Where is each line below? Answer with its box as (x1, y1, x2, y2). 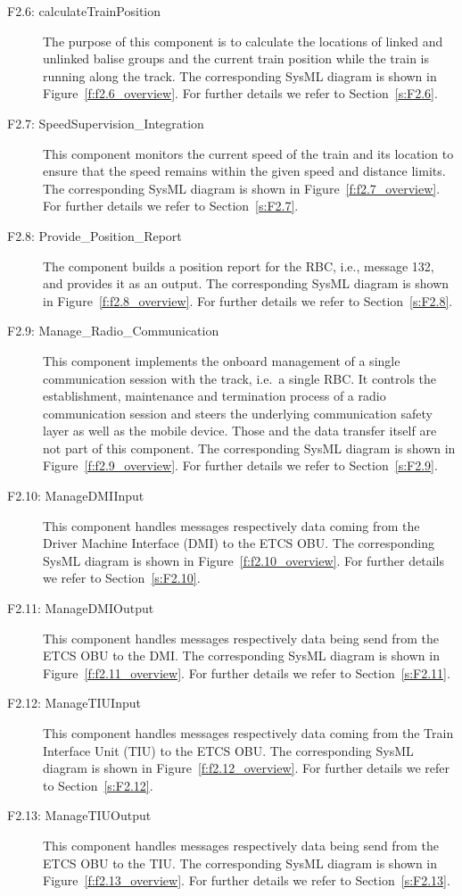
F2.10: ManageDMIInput (7, 486, 144, 505)
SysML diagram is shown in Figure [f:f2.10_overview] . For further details (43, 551, 444, 569)
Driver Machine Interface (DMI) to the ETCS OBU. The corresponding (43, 534, 434, 552)
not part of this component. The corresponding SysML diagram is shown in (43, 438, 456, 457)
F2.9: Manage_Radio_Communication (7, 321, 219, 340)
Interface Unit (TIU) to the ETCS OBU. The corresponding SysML (43, 741, 414, 759)
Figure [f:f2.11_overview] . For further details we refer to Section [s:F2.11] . (43, 663, 450, 682)
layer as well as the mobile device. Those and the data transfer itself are (43, 421, 437, 440)
